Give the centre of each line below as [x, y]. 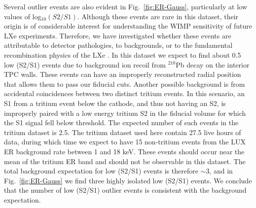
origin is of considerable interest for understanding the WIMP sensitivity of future [128, 26]
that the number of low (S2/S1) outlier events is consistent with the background [125, 190]
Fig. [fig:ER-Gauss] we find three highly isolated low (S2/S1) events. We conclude [128, 180]
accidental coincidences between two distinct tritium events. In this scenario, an [125, 93]
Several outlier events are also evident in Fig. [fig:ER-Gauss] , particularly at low [126, 6]
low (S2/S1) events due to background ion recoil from [85, 64]
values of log [23, 16]
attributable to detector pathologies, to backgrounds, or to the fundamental [118, 45]
